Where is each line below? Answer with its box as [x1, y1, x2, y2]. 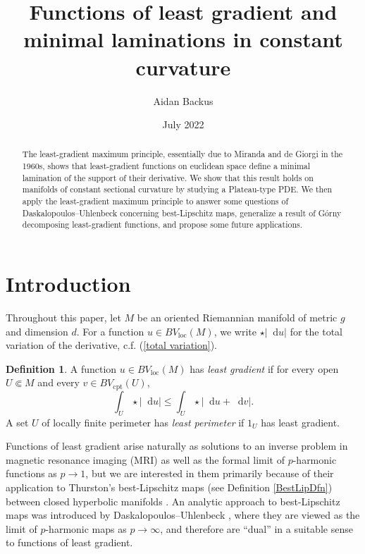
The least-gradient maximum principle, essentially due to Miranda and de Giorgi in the [22, 148, 343, 160]
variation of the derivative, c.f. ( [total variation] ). [6, 338, 218, 352]
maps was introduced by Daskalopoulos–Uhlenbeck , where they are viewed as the [6, 507, 360, 522]
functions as [6, 466, 57, 481]
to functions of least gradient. [6, 535, 133, 550]
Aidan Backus [153, 93, 214, 108]
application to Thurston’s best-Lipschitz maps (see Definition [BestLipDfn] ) [6, 480, 333, 495]
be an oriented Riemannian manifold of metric [137, 310, 338, 325]
